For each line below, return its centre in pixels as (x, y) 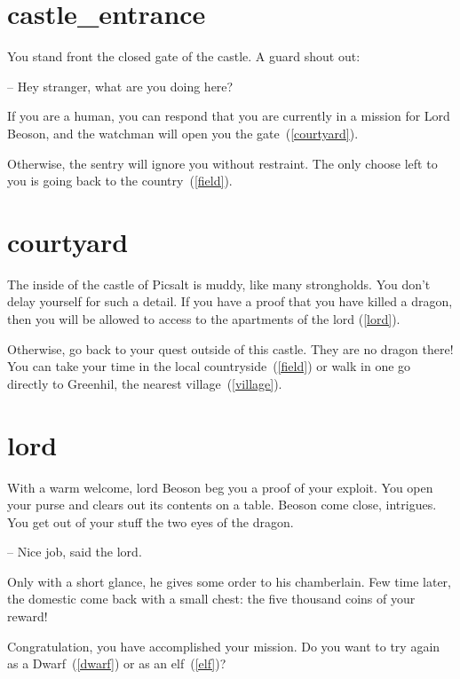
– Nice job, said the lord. (75, 552)
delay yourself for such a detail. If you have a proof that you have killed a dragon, (230, 301)
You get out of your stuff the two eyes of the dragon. (151, 521)
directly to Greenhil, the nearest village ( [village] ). (145, 383)
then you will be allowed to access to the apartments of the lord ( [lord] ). (204, 319)
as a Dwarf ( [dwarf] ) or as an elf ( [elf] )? (117, 663)
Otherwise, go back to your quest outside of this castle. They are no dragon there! (230, 348)
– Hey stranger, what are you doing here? (120, 86)
